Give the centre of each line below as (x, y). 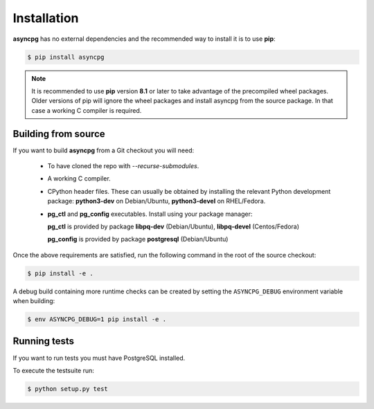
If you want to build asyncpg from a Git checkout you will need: (104, 150)
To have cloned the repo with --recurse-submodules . (123, 165)
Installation (46, 18)
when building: (34, 301)
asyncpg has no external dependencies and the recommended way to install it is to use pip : (144, 39)
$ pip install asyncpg (66, 57)
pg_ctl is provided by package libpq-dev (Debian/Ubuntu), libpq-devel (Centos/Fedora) (173, 226)
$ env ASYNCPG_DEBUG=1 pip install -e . (97, 319)
